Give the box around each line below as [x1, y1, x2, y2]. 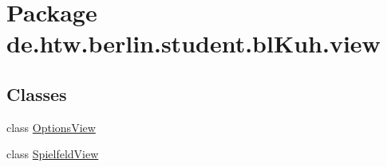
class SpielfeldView [6, 146, 99, 162]
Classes [6, 81, 67, 106]
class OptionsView [6, 118, 96, 135]
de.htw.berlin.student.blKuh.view [6, 27, 381, 60]
